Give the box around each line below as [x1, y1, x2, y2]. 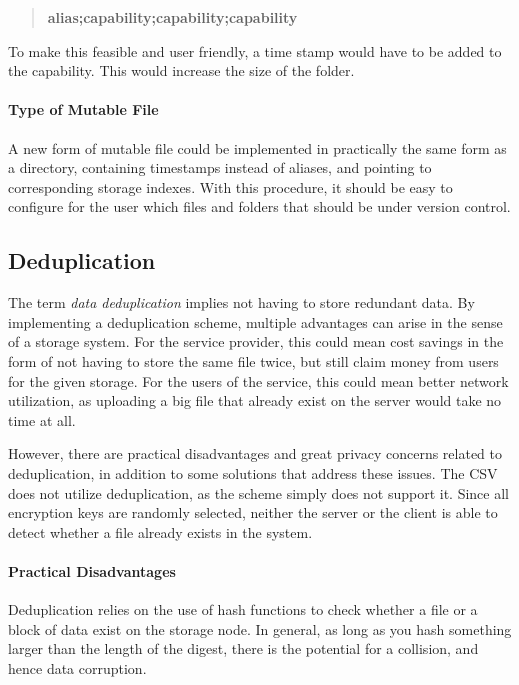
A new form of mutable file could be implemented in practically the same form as [8, 137, 507, 158]
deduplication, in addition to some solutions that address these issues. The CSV [8, 462, 498, 483]
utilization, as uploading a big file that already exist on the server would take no [8, 390, 502, 411]
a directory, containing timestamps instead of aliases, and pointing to [8, 157, 432, 178]
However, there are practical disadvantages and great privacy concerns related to [8, 443, 503, 464]
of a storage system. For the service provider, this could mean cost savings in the [8, 331, 504, 352]
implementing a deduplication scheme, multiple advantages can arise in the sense [8, 311, 503, 332]
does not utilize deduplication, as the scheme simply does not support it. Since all [8, 482, 510, 503]
